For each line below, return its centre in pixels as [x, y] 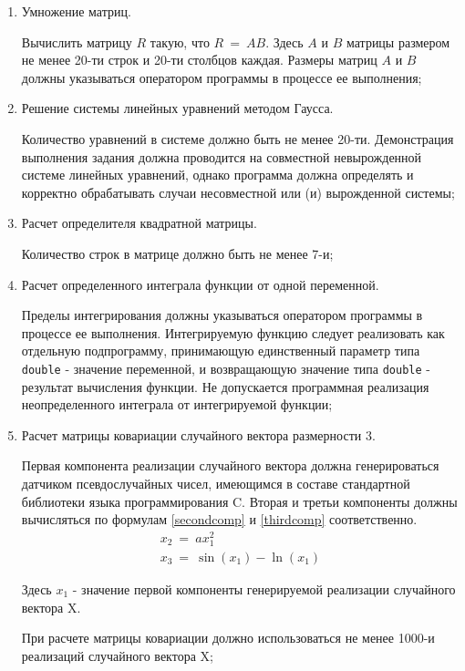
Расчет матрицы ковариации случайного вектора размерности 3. [198, 434]
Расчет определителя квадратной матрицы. [139, 223]
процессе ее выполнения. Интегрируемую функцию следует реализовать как [233, 332]
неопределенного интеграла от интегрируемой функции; [177, 404]
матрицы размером [398, 41]
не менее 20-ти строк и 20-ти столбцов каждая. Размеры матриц [199, 60]
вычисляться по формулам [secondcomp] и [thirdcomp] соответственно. [219, 519]
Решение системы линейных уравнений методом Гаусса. [177, 108]
